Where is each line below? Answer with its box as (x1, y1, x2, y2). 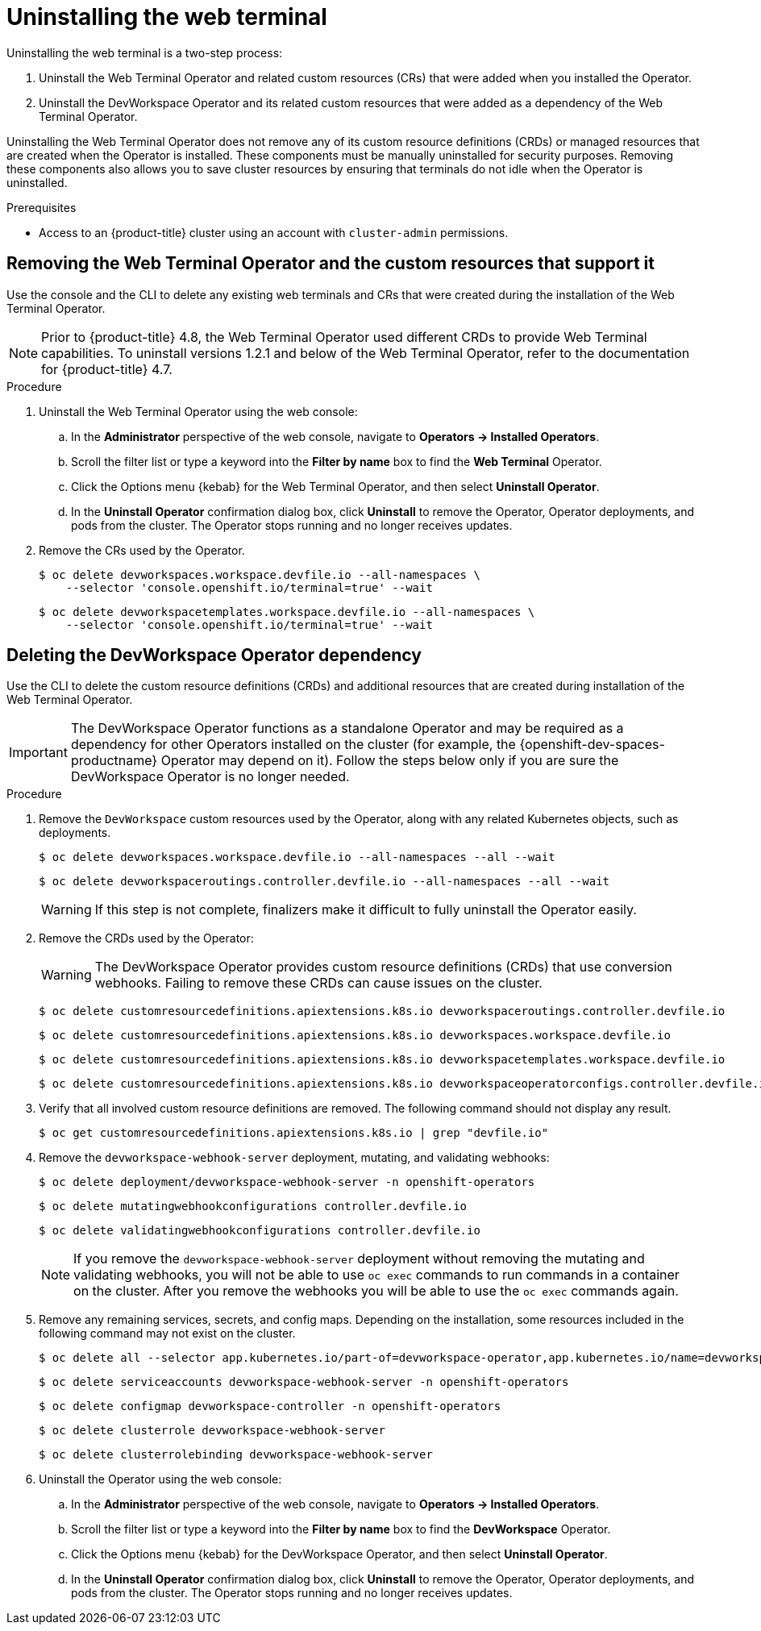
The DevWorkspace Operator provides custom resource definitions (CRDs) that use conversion (94, 959, 672, 976)
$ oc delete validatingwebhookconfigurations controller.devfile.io (39, 1224, 480, 1238)
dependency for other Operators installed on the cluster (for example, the (70, 736, 516, 753)
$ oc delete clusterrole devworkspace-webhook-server (39, 1424, 385, 1438)
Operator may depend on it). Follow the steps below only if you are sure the (160, 752, 619, 769)
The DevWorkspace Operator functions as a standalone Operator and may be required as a (70, 720, 624, 737)
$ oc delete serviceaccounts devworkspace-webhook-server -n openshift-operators (39, 1375, 569, 1389)
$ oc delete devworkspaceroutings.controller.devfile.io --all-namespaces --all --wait (39, 875, 610, 888)
